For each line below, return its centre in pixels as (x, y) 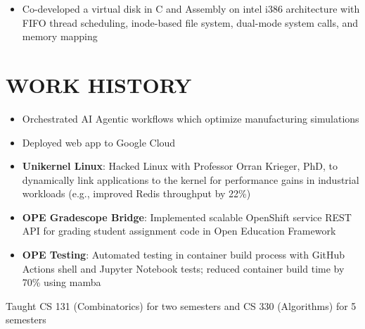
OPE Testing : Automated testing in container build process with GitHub (184, 255)
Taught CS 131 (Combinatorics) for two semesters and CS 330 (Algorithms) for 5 (181, 305)
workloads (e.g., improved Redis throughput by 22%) (136, 193)
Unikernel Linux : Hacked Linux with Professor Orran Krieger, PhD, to (180, 166)
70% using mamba (62, 282)
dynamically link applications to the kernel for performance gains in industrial (191, 179)
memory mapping (60, 36)
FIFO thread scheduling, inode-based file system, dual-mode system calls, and (190, 22)
